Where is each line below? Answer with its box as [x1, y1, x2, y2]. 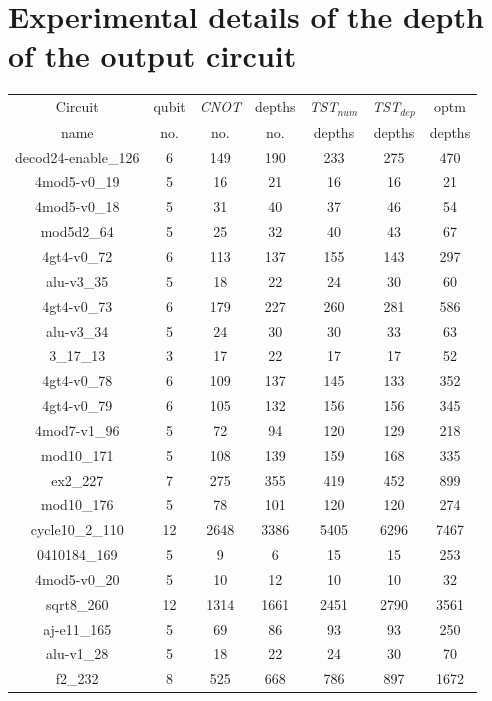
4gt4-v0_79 [42, 395, 113, 416]
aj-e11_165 [43, 618, 112, 639]
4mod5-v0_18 [35, 196, 120, 217]
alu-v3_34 [46, 320, 109, 341]
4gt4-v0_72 [42, 245, 113, 266]
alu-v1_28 [46, 643, 109, 664]
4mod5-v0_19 [35, 171, 120, 192]
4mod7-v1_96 [35, 419, 120, 440]
